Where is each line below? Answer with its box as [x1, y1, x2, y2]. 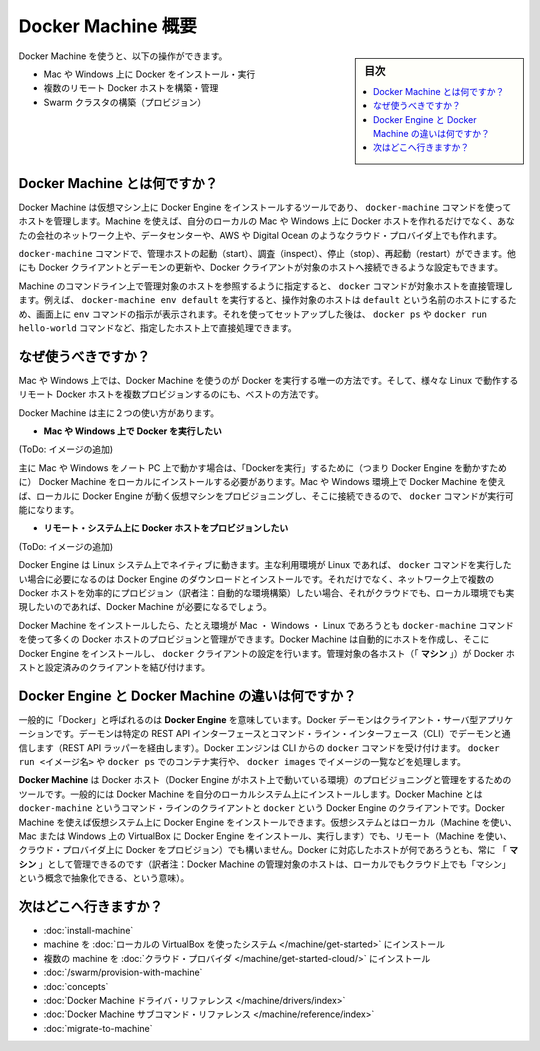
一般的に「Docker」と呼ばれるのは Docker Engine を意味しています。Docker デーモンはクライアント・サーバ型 [18, 713, 479, 725]
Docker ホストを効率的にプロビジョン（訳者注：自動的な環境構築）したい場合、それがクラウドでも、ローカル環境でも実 [18, 586, 515, 599]
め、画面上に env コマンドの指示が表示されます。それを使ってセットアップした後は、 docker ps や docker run [18, 308, 488, 320]
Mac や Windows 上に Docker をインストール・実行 [43, 68, 256, 80]
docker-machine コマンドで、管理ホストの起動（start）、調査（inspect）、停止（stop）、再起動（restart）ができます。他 [18, 248, 517, 260]
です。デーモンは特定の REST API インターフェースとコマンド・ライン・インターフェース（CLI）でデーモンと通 [53, 728, 511, 740]
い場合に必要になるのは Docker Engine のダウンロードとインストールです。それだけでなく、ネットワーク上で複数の [18, 573, 495, 585]
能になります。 [18, 504, 80, 516]
